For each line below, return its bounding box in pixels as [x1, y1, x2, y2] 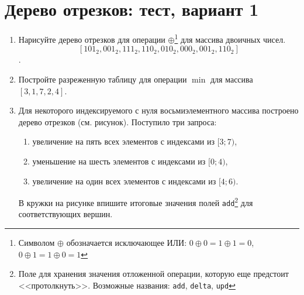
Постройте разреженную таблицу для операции [18, 73, 187, 85]
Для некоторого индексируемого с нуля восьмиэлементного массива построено [18, 104, 299, 116]
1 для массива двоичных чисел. [174, 32, 286, 45]
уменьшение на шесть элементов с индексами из [32, 155, 206, 167]
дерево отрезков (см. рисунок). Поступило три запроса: [18, 115, 217, 128]
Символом [18, 236, 55, 249]
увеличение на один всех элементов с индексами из [32, 174, 216, 187]
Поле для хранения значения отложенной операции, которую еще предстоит [18, 267, 289, 280]
